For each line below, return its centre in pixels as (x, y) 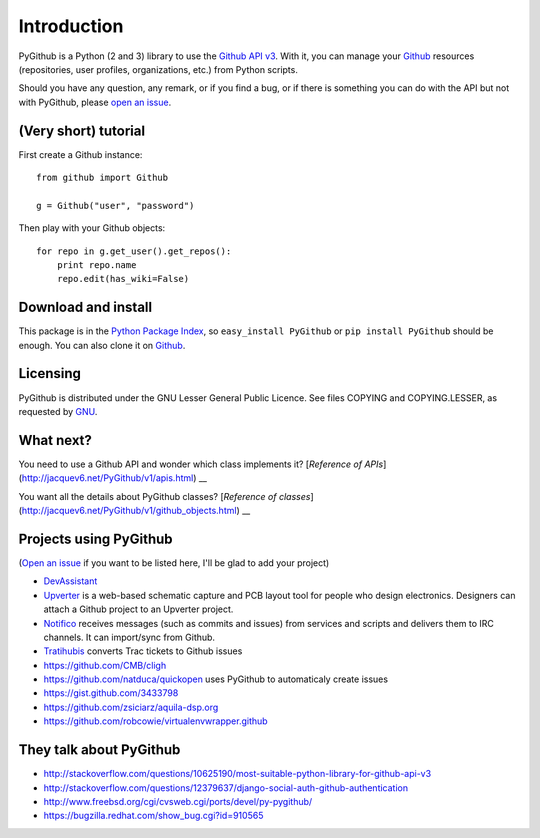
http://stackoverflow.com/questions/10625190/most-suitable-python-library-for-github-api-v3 (237, 774)
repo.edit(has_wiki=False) (123, 279)
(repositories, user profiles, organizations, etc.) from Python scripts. (158, 69)
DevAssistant (70, 581)
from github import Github (102, 178)
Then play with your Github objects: (92, 228)
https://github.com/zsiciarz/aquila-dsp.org (131, 707)
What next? (55, 440)
